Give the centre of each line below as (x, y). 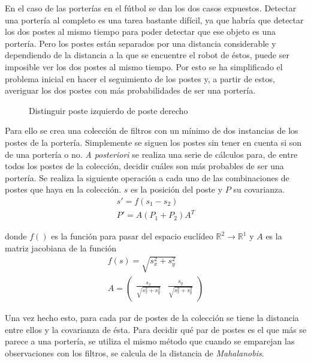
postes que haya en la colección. (63, 189)
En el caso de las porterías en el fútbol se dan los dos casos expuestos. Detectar (151, 8)
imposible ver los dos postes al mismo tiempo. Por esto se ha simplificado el (144, 66)
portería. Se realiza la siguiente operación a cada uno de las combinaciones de (147, 177)
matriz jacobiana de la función (61, 248)
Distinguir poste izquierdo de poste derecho (108, 110)
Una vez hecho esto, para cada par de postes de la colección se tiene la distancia (152, 318)
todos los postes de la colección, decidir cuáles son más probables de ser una (144, 166)
